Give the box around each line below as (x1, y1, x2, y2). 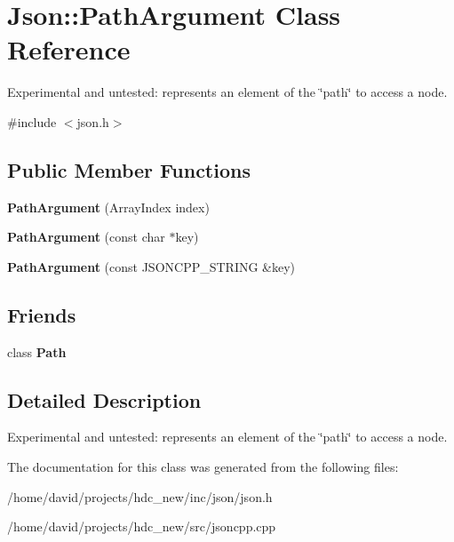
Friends (7, 300, 76, 328)
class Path (7, 342, 67, 361)
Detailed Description (7, 386, 202, 413)
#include (7, 112, 57, 131)
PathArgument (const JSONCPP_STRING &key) (7, 257, 296, 275)
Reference (7, 31, 131, 68)
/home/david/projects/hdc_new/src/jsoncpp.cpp (7, 517, 276, 536)
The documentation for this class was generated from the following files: (7, 458, 399, 476)
